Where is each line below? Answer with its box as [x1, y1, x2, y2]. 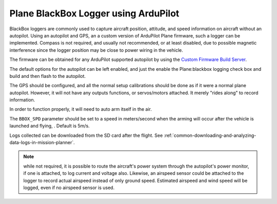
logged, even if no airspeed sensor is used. [23, 185, 115, 191]
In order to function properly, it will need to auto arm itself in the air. [9, 106, 152, 112]
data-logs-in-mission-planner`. [9, 139, 75, 146]
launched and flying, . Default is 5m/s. [9, 123, 90, 129]
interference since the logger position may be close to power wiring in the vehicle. [9, 47, 183, 53]
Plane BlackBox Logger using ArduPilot [9, 8, 180, 19]
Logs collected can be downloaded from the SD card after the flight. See [9, 132, 163, 138]
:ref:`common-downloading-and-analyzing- [164, 132, 256, 138]
